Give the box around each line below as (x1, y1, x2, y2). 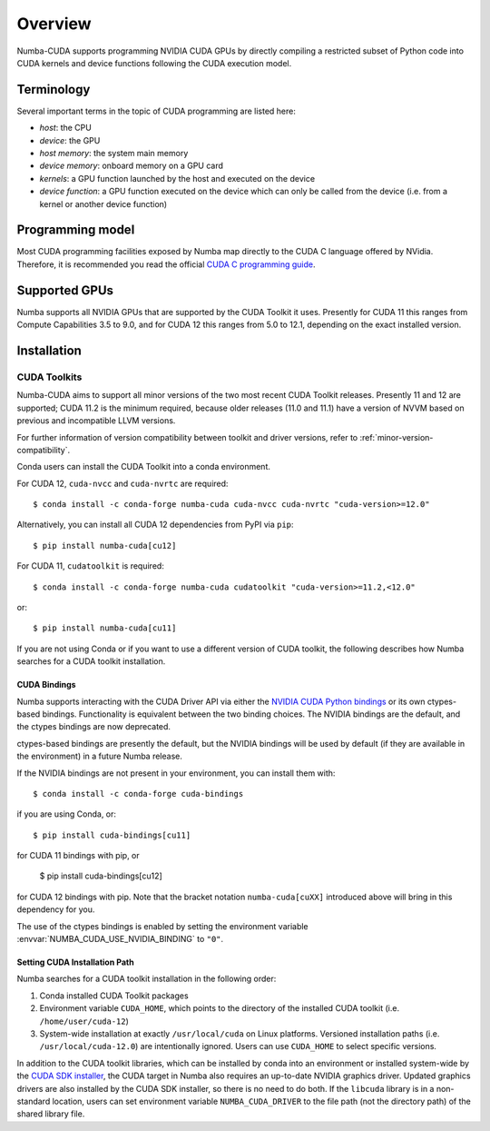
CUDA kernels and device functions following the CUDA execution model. (16, 57, 292, 68)
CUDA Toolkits (16, 371, 83, 383)
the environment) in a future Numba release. (16, 750, 183, 762)
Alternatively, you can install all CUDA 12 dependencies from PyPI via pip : (16, 519, 294, 531)
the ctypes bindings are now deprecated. (16, 721, 171, 732)
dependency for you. (16, 904, 95, 915)
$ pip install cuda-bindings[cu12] (39, 870, 162, 881)
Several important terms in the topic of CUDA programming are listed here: (16, 105, 297, 116)
